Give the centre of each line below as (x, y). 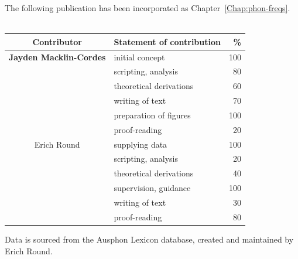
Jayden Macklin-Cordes (57, 57)
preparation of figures (152, 115)
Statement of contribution (167, 41)
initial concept (139, 57)
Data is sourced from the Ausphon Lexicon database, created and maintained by (149, 239)
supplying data (141, 144)
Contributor (57, 41)
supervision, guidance (152, 188)
